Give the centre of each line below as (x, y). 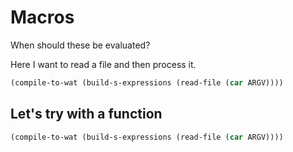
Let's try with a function (86, 114)
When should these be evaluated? (80, 45)
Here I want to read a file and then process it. (103, 64)
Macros (42, 17)
